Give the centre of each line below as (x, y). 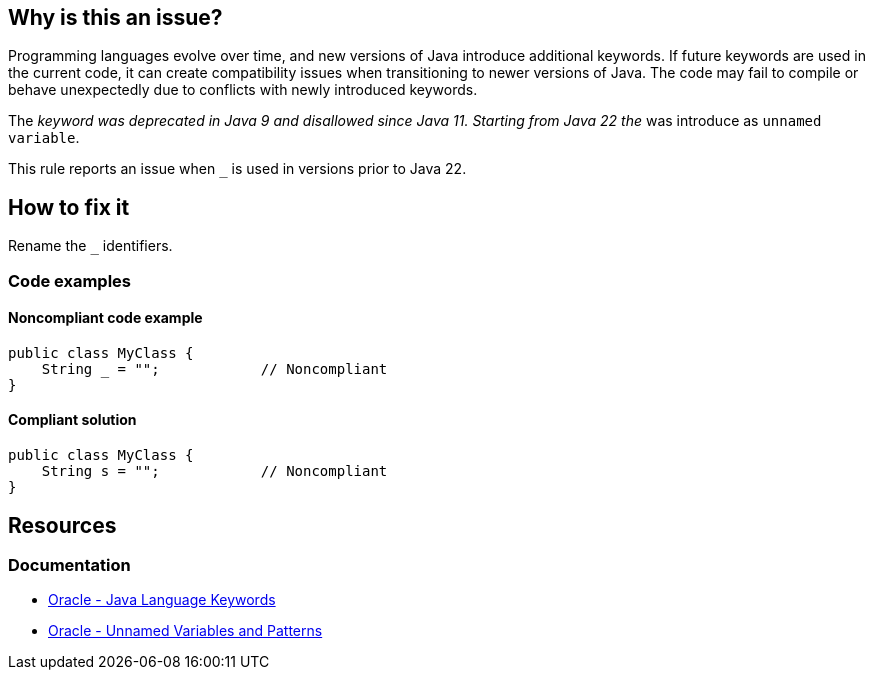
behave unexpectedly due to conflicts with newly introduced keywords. (243, 90)
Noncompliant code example (105, 318)
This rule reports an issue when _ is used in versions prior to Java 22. (237, 169)
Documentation (69, 564)
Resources (62, 525)
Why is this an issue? (115, 17)
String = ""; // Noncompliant (214, 368)
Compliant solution (72, 420)
